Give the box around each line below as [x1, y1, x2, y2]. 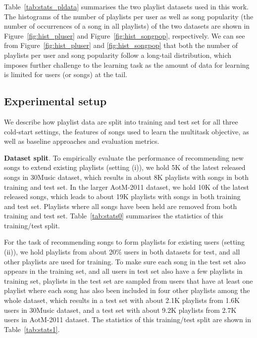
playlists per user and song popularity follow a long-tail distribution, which [4, 49, 232, 60]
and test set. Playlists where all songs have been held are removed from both [4, 201, 237, 211]
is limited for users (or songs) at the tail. [4, 69, 127, 80]
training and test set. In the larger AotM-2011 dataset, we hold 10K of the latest [4, 181, 250, 192]
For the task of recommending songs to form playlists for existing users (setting [4, 237, 245, 247]
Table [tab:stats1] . [4, 324, 60, 334]
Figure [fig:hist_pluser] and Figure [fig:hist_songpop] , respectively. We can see [4, 30, 245, 41]
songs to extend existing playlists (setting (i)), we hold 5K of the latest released [4, 162, 246, 172]
